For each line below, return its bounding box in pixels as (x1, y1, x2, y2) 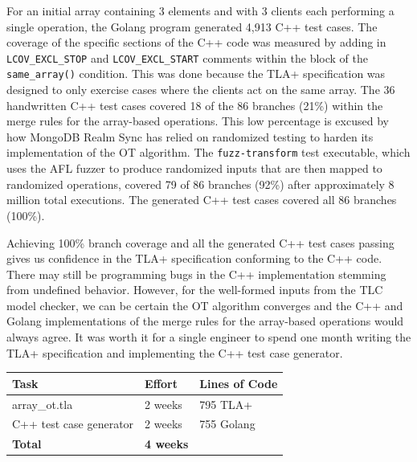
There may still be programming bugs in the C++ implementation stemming (6, 265, 386, 282)
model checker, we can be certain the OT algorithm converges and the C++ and (6, 296, 403, 313)
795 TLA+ (199, 395, 253, 412)
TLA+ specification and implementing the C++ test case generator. (6, 344, 343, 361)
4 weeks (145, 435, 189, 452)
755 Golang (199, 415, 256, 432)
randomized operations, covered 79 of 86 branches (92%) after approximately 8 (6, 175, 395, 192)
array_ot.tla (12, 395, 73, 412)
